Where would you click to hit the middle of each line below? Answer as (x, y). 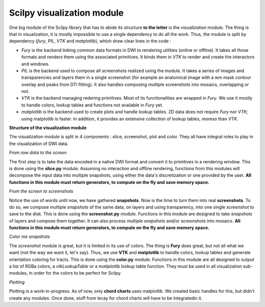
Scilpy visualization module (66, 13)
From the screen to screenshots (41, 191)
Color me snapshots (29, 237)
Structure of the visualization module (48, 128)
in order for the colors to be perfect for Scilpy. (75, 273)
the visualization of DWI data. (39, 143)
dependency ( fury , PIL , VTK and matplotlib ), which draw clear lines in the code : (90, 41)
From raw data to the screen (38, 153)
